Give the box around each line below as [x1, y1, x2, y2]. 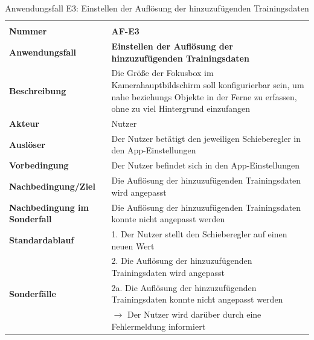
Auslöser [9, 138, 45, 150]
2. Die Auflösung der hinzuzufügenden [111, 254, 252, 267]
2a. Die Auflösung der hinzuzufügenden [111, 281, 257, 293]
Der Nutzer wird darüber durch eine [127, 308, 261, 321]
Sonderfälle [9, 287, 56, 300]
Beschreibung [9, 84, 66, 97]
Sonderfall [9, 213, 52, 225]
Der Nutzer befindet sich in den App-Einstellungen [111, 159, 300, 172]
